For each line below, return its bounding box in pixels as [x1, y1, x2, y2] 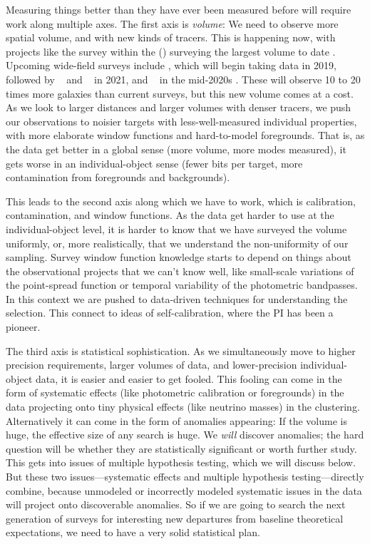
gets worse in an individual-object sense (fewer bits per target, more [6, 155, 303, 170]
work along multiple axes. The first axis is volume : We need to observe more [6, 16, 339, 31]
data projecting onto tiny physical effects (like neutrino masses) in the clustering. [6, 399, 360, 414]
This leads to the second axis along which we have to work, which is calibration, [6, 193, 356, 208]
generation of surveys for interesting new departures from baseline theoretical [6, 510, 344, 525]
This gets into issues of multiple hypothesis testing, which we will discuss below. [6, 455, 356, 470]
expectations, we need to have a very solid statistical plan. [6, 525, 260, 540]
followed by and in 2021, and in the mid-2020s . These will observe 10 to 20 [6, 71, 361, 86]
